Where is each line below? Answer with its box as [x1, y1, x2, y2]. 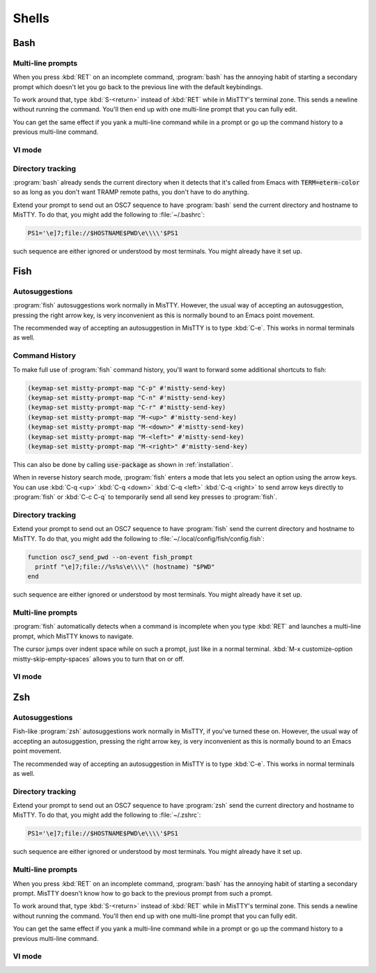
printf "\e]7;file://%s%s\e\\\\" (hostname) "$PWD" [35, 562, 215, 571]
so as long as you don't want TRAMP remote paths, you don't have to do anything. [13, 188, 249, 197]
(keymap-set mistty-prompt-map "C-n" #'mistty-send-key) [27, 394, 226, 401]
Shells [13, 10, 50, 26]
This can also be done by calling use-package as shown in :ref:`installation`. [13, 460, 233, 468]
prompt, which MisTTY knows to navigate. [13, 631, 134, 641]
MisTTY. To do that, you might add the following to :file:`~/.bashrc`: [13, 210, 205, 219]
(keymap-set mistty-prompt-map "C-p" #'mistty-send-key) [27, 384, 226, 392]
